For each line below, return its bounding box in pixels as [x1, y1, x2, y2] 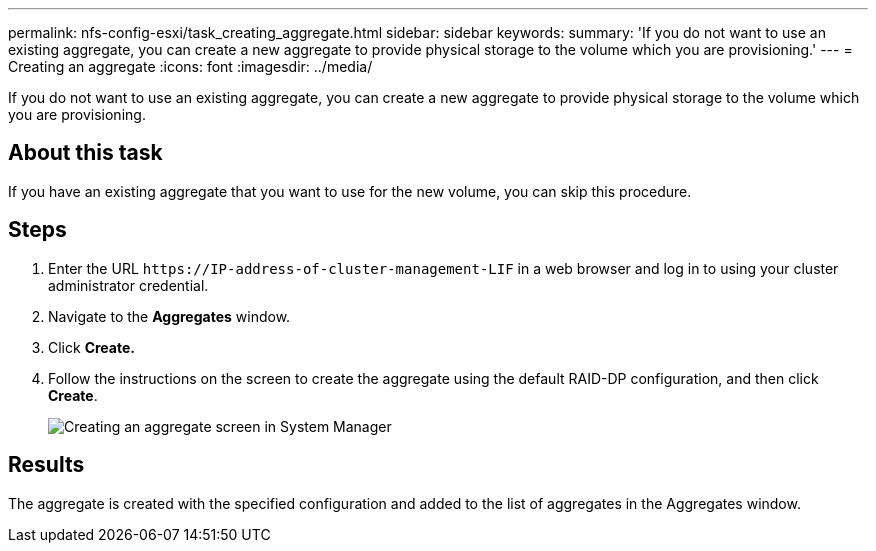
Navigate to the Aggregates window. [48, 307, 291, 325]
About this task [8, 140, 163, 166]
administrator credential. [48, 276, 209, 294]
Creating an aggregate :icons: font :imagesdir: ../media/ [8, 58, 373, 75]
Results [8, 452, 85, 478]
